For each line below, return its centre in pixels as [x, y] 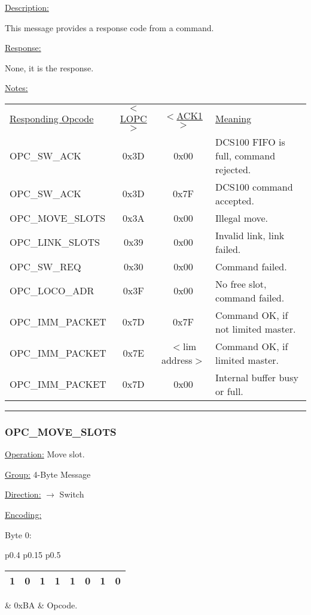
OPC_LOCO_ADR [52, 291]
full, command [246, 155]
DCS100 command [254, 186]
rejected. [233, 169]
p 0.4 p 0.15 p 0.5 [33, 555]
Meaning [234, 118]
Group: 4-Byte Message [48, 474]
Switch [72, 494]
